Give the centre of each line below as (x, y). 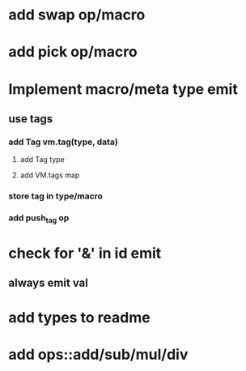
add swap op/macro (77, 15)
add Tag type (42, 160)
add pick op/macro (73, 52)
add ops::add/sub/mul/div (98, 355)
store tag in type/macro (56, 196)
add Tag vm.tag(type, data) (64, 142)
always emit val (49, 282)
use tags (31, 119)
